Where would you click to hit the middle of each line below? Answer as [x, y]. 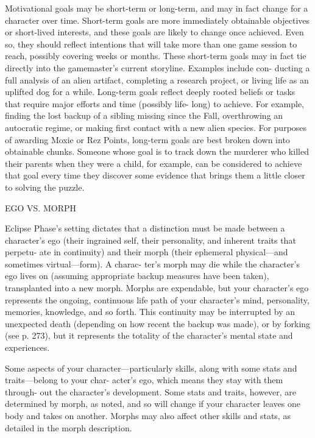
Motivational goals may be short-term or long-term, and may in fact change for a [157, 8]
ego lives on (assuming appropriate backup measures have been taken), [137, 276]
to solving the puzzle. [45, 187]
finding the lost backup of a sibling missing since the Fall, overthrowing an [144, 115]
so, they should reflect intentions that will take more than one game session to [151, 44]
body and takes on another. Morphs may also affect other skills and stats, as [148, 415]
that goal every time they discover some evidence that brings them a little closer [155, 175]
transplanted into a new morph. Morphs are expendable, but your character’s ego [157, 288]
